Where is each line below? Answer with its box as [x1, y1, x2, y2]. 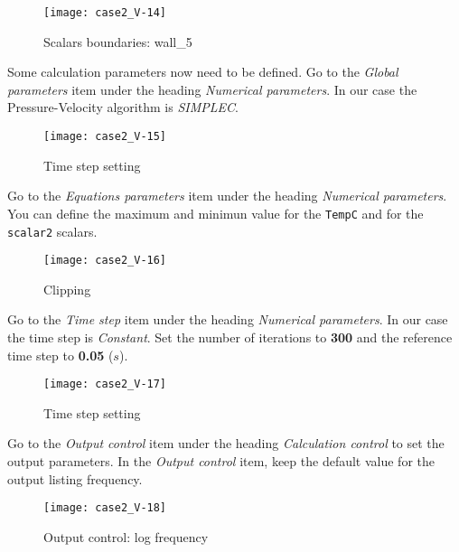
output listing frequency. [7, 469, 143, 488]
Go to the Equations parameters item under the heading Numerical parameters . [7, 186, 447, 205]
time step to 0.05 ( [7, 345, 114, 364]
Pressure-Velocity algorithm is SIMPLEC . [7, 98, 239, 117]
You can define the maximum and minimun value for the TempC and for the [7, 203, 424, 222]
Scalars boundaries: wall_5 [43, 32, 192, 51]
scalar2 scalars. [7, 221, 98, 240]
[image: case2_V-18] [43, 501, 167, 515]
